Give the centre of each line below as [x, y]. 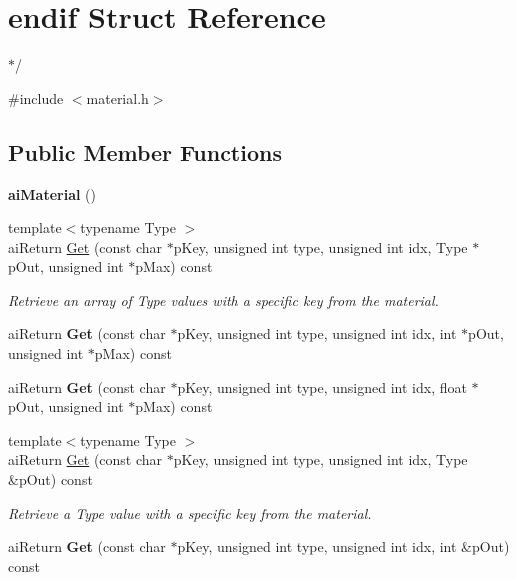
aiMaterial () [52, 193]
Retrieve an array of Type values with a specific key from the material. [223, 299]
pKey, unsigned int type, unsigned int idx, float [322, 386]
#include [36, 97]
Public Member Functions [145, 151]
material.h [117, 97]
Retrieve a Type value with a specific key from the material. [190, 512]
